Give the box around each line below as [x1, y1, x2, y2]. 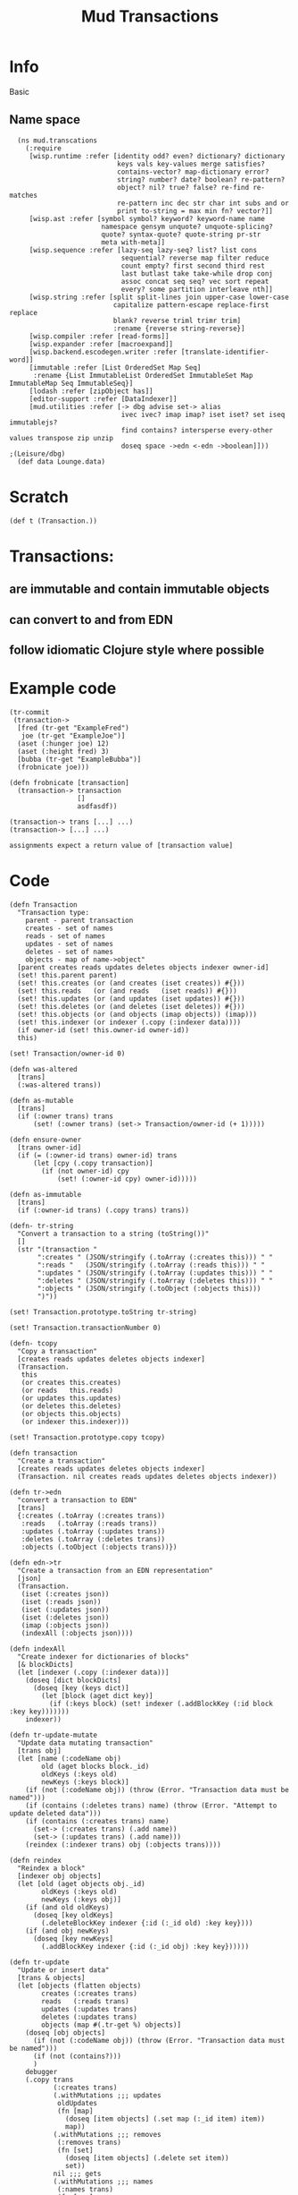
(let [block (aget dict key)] [41, 1691, 153, 1700]
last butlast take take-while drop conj [120, 269, 274, 278]
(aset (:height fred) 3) [17, 747, 110, 756]
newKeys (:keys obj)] [41, 1895, 122, 1904]
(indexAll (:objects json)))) [21, 1628, 134, 1637]
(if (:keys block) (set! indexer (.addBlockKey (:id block [48, 1699, 274, 1708]
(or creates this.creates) [21, 1378, 122, 1387]
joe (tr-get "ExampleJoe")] [21, 731, 126, 740]
